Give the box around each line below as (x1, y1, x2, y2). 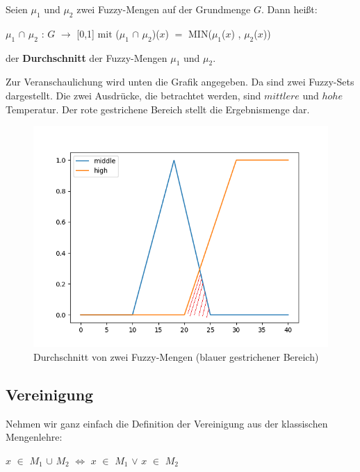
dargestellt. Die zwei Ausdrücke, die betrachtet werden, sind (6, 88, 261, 102)
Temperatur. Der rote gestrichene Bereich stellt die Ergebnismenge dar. (6, 101, 310, 116)
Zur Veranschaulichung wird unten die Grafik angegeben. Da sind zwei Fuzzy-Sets (6, 74, 354, 89)
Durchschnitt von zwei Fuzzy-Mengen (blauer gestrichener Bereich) (33, 349, 319, 364)
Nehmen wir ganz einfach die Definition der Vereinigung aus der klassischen (6, 416, 328, 430)
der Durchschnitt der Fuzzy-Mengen (6, 50, 167, 65)
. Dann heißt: (261, 2, 318, 16)
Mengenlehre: (6, 430, 63, 444)
